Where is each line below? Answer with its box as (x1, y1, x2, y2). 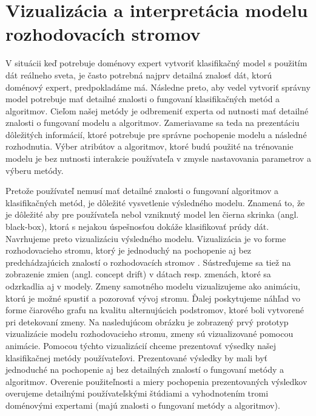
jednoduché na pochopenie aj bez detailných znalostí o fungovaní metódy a (5, 363, 284, 376)
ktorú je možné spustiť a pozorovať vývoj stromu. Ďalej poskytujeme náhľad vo (5, 291, 300, 304)
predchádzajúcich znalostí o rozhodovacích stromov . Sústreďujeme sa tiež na (5, 255, 291, 268)
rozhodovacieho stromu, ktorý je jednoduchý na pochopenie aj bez (5, 244, 252, 257)
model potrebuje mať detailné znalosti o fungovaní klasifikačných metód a (5, 92, 280, 105)
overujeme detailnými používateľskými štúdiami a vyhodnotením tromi (5, 387, 269, 400)
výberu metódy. (5, 164, 64, 176)
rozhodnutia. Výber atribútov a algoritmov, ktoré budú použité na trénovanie (5, 140, 294, 153)
